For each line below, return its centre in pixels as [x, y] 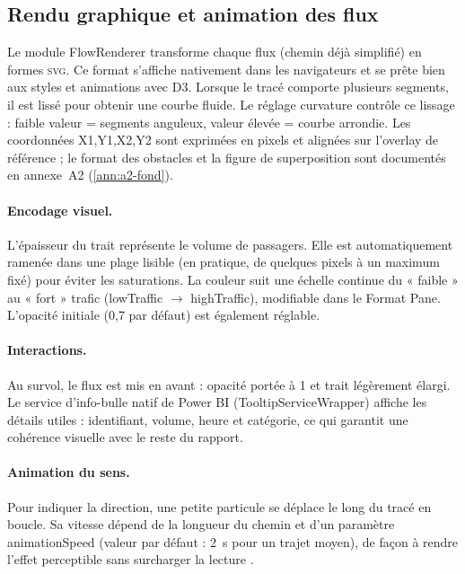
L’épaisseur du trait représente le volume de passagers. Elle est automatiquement [230, 244]
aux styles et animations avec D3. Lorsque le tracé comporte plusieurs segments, [228, 87]
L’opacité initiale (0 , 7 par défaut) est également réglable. [164, 315]
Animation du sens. [69, 472]
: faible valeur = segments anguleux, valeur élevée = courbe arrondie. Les [209, 122]
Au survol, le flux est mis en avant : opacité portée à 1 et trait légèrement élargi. [229, 384]
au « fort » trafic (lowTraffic [85, 297]
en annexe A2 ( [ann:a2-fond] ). [90, 175]
